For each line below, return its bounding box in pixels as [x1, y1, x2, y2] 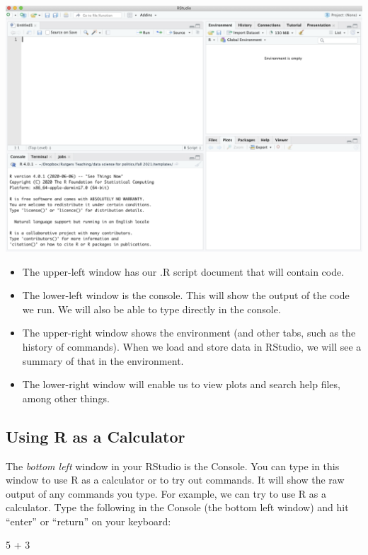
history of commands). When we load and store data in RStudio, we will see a [22, 339, 362, 354]
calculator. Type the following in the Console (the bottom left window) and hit [6, 500, 349, 515]
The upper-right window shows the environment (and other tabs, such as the [22, 325, 356, 340]
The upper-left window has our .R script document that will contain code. [22, 264, 345, 279]
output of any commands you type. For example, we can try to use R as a [6, 486, 326, 501]
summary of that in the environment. [22, 353, 184, 368]
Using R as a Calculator [6, 425, 185, 447]
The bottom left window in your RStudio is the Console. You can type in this [6, 458, 340, 473]
